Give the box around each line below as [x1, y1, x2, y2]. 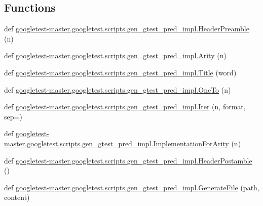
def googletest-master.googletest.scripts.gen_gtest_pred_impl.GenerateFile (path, [4, 182, 259, 192]
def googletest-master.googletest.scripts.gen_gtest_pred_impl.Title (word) [4, 67, 237, 77]
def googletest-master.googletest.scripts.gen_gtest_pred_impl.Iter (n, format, [4, 101, 246, 112]
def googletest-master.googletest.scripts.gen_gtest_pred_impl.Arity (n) [4, 50, 227, 61]
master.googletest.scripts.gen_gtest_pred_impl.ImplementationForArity [4, 138, 229, 148]
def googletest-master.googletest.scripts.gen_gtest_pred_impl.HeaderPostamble [4, 155, 252, 166]
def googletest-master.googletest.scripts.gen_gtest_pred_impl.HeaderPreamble [4, 23, 249, 34]
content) [4, 192, 30, 202]
